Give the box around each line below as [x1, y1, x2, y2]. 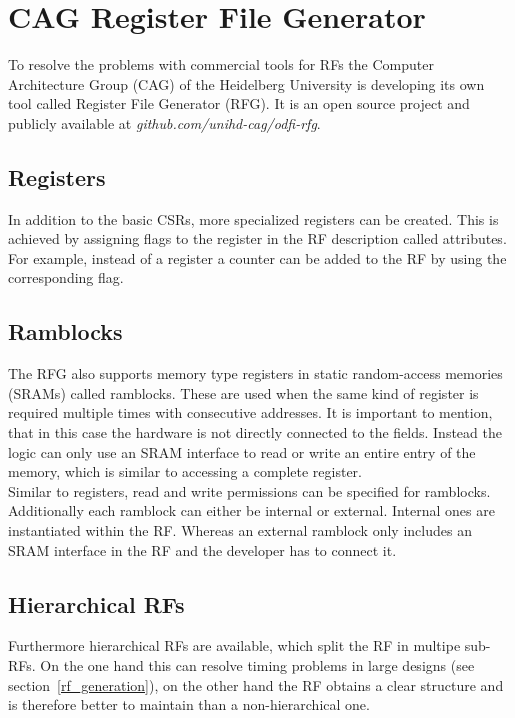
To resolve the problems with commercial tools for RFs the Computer [8, 54, 434, 75]
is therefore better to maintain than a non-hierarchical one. [8, 694, 370, 715]
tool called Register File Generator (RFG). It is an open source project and [8, 93, 470, 114]
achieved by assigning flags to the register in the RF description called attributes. [8, 228, 507, 249]
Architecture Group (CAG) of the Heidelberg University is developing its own [8, 73, 485, 94]
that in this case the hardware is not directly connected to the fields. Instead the [8, 422, 502, 443]
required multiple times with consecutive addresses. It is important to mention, [8, 402, 493, 423]
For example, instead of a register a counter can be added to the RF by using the [8, 247, 507, 268]
